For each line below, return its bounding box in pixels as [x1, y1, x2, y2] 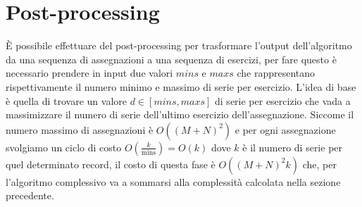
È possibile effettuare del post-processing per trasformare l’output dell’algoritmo [6, 38, 352, 53]
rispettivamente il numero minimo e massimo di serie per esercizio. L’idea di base [6, 79, 356, 94]
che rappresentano [237, 65, 316, 80]
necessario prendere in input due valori [6, 65, 173, 80]
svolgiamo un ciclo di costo [6, 139, 122, 154]
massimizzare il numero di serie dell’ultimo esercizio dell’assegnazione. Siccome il [6, 107, 354, 122]
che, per [302, 156, 337, 171]
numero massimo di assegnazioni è [6, 122, 154, 137]
